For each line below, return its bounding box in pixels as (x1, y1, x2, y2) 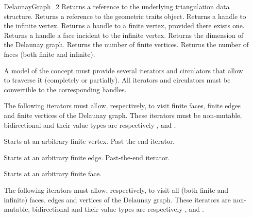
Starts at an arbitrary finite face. (4, 168, 101, 179)
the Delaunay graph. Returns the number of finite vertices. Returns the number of (4, 39, 249, 50)
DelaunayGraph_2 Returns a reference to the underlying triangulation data (4, 1, 230, 11)
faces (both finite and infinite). (4, 49, 95, 59)
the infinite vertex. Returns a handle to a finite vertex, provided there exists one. (4, 20, 245, 31)
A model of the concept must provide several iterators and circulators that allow (4, 65, 243, 75)
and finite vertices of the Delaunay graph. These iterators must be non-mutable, (4, 110, 242, 120)
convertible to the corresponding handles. (4, 84, 127, 94)
